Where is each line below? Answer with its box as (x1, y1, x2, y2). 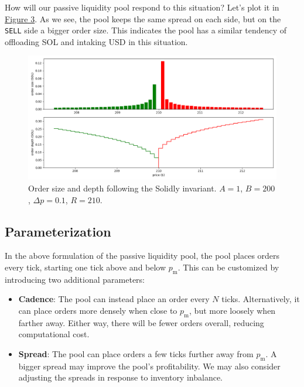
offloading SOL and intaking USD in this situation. (5, 35, 188, 47)
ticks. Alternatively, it (221, 293, 300, 305)
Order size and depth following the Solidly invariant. (28, 182, 217, 194)
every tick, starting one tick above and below (5, 261, 166, 273)
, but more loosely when (189, 304, 276, 316)
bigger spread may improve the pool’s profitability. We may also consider (18, 359, 281, 372)
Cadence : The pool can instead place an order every (18, 293, 210, 305)
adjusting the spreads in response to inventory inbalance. (18, 371, 223, 383)
